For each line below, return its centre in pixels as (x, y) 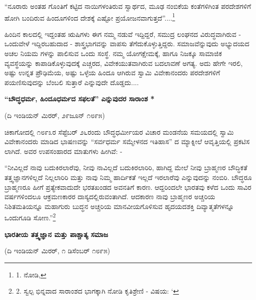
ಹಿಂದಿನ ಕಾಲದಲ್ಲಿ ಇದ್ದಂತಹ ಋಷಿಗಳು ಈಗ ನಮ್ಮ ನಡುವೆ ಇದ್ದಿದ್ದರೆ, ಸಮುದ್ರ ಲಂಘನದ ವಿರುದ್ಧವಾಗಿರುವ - (123, 34)
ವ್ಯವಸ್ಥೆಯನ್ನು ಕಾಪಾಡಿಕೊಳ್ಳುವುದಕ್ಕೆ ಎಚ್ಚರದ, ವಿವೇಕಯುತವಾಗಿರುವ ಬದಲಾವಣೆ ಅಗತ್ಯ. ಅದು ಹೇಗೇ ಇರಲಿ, (124, 63)
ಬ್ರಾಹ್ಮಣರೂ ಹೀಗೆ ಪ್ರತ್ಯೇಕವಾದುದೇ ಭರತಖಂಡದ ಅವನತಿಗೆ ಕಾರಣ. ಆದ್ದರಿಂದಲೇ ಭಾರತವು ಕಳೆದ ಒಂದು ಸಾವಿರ (128, 187)
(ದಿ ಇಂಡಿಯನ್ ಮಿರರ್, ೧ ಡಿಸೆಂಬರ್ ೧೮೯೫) (57, 251)
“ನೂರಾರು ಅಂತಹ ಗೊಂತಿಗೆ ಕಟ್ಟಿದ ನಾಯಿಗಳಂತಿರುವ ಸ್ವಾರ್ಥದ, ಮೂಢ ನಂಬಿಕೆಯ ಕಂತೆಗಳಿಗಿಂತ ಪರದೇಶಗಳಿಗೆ (128, 6)
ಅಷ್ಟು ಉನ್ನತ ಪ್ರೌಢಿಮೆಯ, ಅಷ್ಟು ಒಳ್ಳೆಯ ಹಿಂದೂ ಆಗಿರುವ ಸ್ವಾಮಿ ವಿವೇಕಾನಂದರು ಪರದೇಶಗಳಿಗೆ (112, 73)
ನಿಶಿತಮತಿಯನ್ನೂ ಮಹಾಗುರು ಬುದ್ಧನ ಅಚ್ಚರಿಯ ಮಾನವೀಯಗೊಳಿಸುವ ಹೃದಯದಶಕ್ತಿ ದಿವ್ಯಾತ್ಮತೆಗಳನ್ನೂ (119, 206)
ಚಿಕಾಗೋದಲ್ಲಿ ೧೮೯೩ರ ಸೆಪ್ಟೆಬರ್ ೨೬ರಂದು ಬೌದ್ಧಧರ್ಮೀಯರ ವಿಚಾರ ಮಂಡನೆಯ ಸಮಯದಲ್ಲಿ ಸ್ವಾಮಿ (119, 132)
